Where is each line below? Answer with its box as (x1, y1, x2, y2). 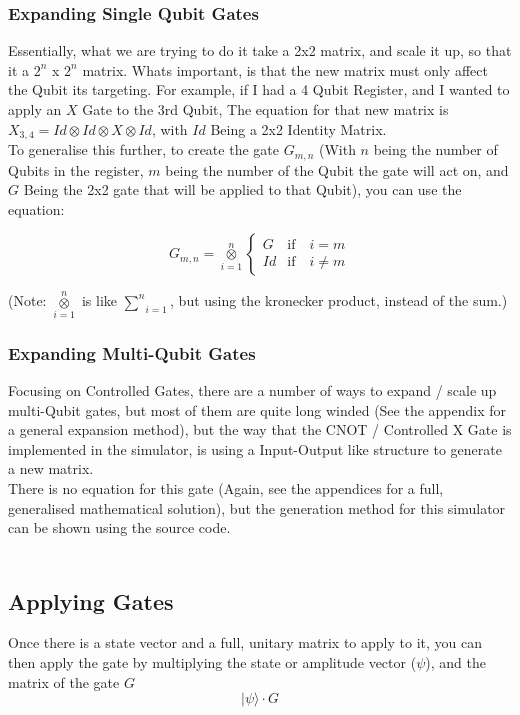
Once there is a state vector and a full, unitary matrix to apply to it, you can (8, 632, 482, 653)
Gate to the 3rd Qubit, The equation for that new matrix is (82, 99, 449, 119)
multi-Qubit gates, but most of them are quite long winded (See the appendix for (8, 399, 507, 420)
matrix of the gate (8, 671, 120, 692)
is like (81, 290, 118, 311)
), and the (425, 652, 486, 673)
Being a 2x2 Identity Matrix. (210, 118, 387, 139)
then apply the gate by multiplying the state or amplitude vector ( (8, 652, 417, 673)
